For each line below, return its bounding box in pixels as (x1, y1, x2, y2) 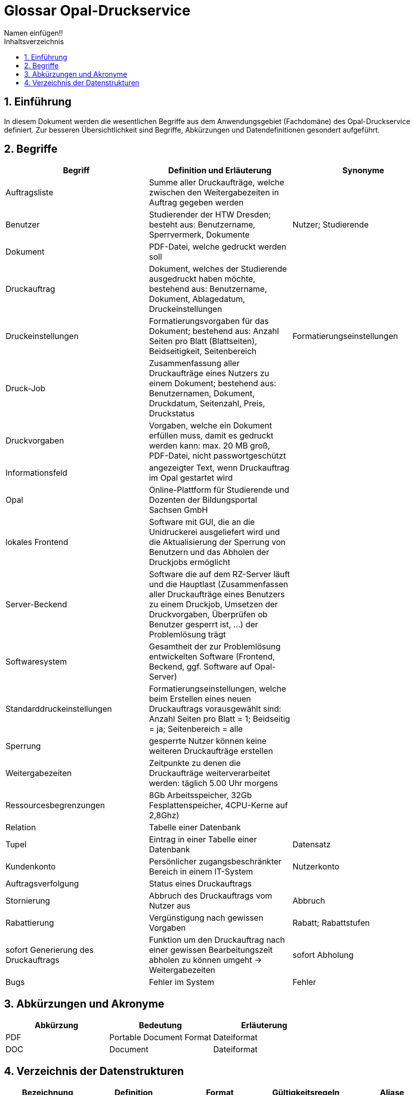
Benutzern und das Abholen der (149, 547, 269, 558)
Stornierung (6, 896, 50, 906)
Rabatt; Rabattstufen (292, 918, 370, 928)
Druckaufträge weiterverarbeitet (149, 768, 270, 779)
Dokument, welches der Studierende (149, 264, 287, 274)
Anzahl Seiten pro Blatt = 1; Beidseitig (149, 714, 290, 724)
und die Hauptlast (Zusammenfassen (149, 579, 289, 590)
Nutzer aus (149, 901, 191, 911)
